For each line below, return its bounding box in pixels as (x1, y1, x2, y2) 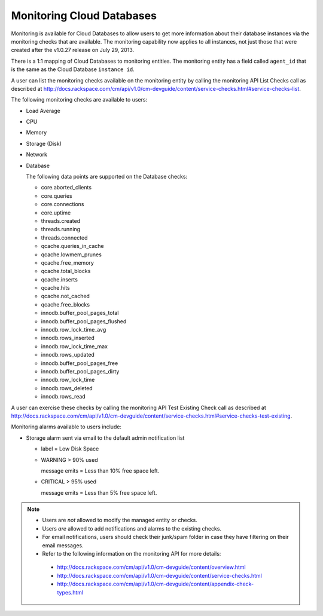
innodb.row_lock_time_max (41, 342, 108, 350)
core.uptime (41, 209, 71, 216)
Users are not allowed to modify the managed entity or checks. (42, 517, 197, 524)
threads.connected (41, 234, 88, 241)
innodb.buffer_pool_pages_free (41, 359, 118, 367)
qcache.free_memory (41, 259, 94, 266)
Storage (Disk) (26, 140, 62, 147)
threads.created (41, 217, 81, 224)
